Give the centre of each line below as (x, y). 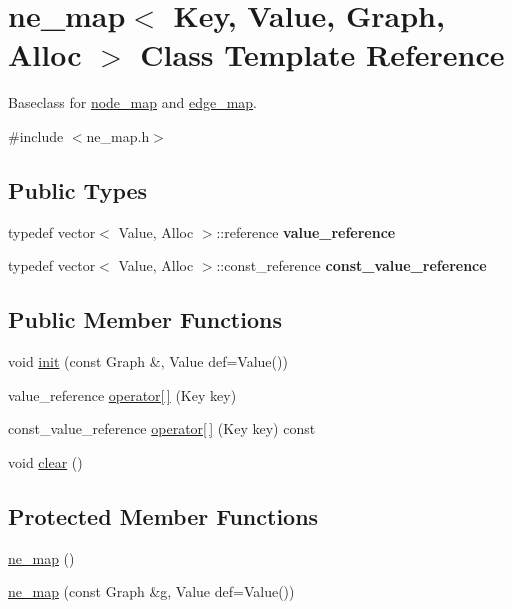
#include (36, 135)
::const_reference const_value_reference (351, 265)
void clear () (45, 461)
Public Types (78, 189)
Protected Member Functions (163, 515)
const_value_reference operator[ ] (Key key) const (162, 428)
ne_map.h (118, 135)
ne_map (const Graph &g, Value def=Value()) (151, 591)
